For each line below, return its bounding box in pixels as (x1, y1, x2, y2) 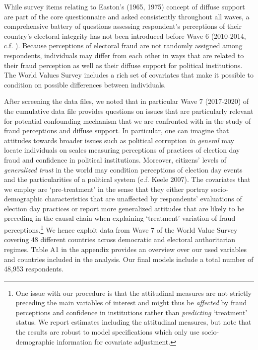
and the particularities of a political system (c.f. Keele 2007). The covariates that (4, 174, 251, 184)
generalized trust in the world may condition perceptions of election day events (4, 164, 243, 175)
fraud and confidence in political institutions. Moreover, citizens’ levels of (4, 154, 227, 165)
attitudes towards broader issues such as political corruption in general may (4, 135, 234, 145)
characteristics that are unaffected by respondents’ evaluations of (45, 193, 242, 204)
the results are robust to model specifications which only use (15, 327, 199, 337)
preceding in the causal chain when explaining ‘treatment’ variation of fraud (4, 213, 236, 223)
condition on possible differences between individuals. (4, 79, 166, 89)
